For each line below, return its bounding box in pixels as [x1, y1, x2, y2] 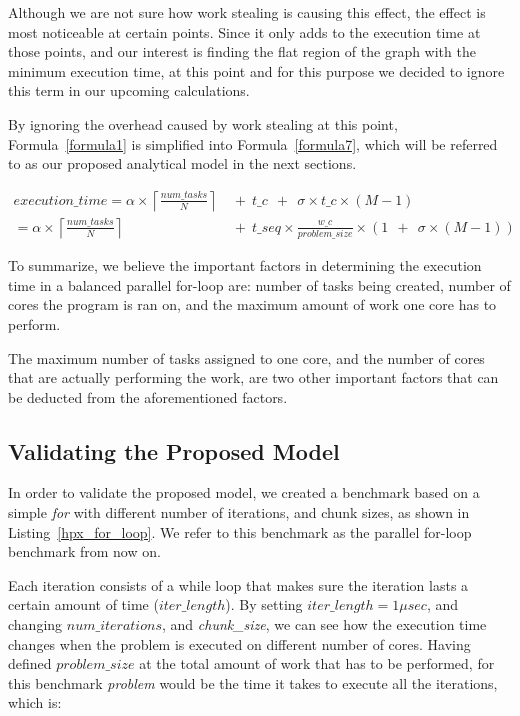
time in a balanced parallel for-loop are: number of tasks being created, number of [8, 274, 511, 295]
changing [8, 614, 63, 635]
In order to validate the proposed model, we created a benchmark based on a [8, 482, 480, 503]
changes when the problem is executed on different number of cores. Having [8, 633, 471, 654]
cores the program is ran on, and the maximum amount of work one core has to [8, 294, 497, 315]
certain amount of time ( [8, 594, 159, 615]
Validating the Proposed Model [8, 435, 340, 466]
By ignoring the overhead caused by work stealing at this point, [8, 113, 398, 134]
